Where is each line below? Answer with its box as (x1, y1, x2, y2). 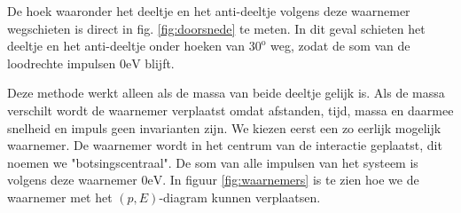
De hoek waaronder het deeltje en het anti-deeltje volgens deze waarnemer (7, 2, 410, 20)
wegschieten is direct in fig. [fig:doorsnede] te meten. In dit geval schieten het (7, 19, 426, 37)
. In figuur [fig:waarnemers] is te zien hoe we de (162, 170, 419, 189)
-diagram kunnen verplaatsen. (159, 187, 321, 206)
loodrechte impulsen (7, 53, 116, 72)
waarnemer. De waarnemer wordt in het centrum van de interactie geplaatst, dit (7, 136, 442, 154)
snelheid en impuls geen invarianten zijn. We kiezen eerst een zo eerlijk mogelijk (7, 118, 441, 137)
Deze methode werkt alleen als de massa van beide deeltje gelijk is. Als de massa (7, 83, 445, 102)
